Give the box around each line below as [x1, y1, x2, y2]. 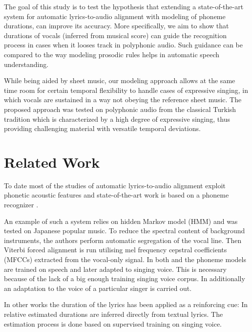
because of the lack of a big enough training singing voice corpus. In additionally [4, 273, 245, 284]
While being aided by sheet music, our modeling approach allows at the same [4, 75, 235, 86]
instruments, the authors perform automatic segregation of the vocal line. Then [4, 235, 242, 245]
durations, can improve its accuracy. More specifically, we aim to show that [4, 21, 229, 31]
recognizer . [4, 199, 39, 210]
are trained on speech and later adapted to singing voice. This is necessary [4, 264, 227, 274]
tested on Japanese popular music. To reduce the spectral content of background [4, 225, 245, 236]
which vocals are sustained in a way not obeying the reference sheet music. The [4, 94, 242, 105]
